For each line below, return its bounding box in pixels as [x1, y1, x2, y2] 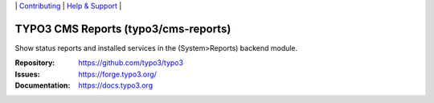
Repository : [14, 58, 55, 68]
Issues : [14, 69, 40, 79]
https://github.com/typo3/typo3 [78, 58, 184, 68]
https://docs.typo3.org [78, 80, 153, 90]
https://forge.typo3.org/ [78, 69, 157, 79]
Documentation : [14, 80, 71, 90]
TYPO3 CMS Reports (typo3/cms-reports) [14, 22, 231, 35]
